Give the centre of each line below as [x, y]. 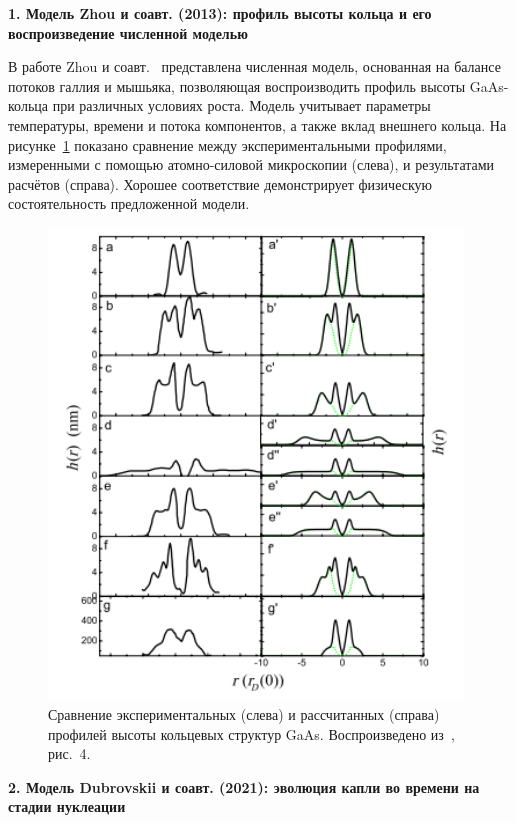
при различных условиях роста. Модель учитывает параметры [241, 105]
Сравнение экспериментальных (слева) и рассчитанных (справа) [244, 714]
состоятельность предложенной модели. [129, 203]
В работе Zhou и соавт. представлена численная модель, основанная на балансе [254, 66]
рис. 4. [69, 753]
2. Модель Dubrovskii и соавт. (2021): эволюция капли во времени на [244, 786]
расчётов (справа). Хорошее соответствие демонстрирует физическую [220, 183]
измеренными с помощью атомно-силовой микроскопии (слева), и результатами [251, 164]
